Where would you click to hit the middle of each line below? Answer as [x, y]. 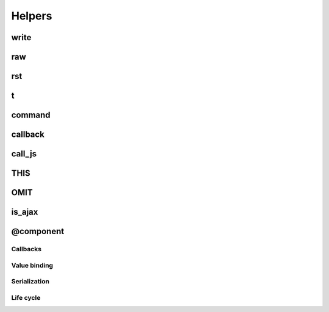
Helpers [32, 16]
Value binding [32, 265]
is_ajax [25, 212]
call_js [24, 154]
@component [38, 231]
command [31, 115]
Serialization [30, 282]
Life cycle [26, 297]
